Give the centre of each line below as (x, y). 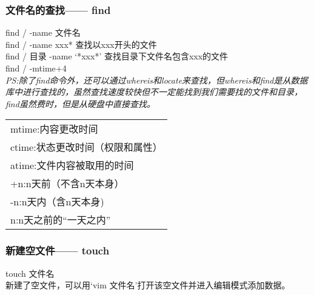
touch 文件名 (30, 273)
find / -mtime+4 (36, 68)
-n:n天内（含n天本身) (57, 202)
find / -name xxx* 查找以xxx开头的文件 (81, 44)
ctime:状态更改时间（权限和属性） (86, 147)
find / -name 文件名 (43, 32)
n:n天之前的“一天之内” (61, 220)
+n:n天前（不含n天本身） (67, 184)
